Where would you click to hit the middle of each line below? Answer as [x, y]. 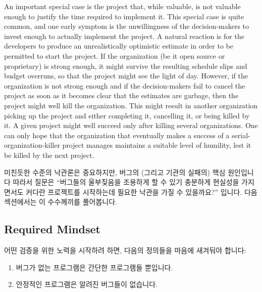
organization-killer [32, 145]
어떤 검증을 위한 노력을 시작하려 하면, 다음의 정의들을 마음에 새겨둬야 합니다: [125, 250]
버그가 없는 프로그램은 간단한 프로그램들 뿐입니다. [94, 267]
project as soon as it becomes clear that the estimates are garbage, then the [121, 95]
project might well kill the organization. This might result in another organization [131, 105]
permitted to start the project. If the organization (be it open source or [115, 55]
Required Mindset [52, 229]
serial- [241, 135]
